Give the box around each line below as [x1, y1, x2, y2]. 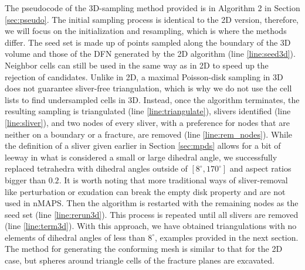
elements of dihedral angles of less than [5, 231, 145, 243]
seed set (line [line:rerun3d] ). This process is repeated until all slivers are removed [5, 208, 299, 220]
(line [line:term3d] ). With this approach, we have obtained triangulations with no [5, 220, 297, 232]
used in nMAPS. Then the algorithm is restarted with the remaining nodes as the [5, 197, 299, 209]
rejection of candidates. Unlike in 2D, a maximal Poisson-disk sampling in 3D [5, 70, 283, 83]
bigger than [5, 173, 46, 186]
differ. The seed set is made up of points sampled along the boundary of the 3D [5, 36, 291, 48]
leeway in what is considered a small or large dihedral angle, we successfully [5, 151, 277, 163]
